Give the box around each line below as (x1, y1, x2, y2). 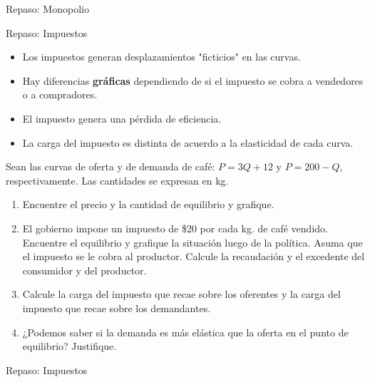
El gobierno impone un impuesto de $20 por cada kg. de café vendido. (22, 220, 328, 235)
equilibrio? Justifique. (22, 339, 117, 353)
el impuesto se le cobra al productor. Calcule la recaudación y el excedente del (22, 249, 365, 264)
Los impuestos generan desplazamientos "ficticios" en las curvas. (22, 49, 301, 64)
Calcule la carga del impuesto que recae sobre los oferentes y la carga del (22, 286, 341, 301)
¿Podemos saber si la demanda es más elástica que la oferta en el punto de (22, 324, 349, 339)
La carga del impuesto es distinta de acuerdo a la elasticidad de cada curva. (22, 135, 354, 150)
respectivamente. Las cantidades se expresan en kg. (6, 172, 229, 187)
